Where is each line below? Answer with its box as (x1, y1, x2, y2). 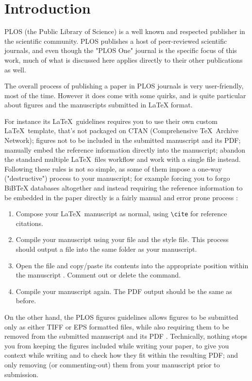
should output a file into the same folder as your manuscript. (16, 244, 197, 254)
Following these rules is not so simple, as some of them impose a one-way (4, 163, 222, 173)
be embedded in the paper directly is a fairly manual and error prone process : (4, 192, 238, 202)
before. (16, 295, 36, 306)
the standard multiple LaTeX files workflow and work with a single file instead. (4, 154, 241, 164)
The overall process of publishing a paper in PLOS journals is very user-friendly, (4, 81, 244, 91)
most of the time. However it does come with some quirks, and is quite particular (4, 90, 246, 100)
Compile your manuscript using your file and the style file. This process (16, 234, 229, 244)
